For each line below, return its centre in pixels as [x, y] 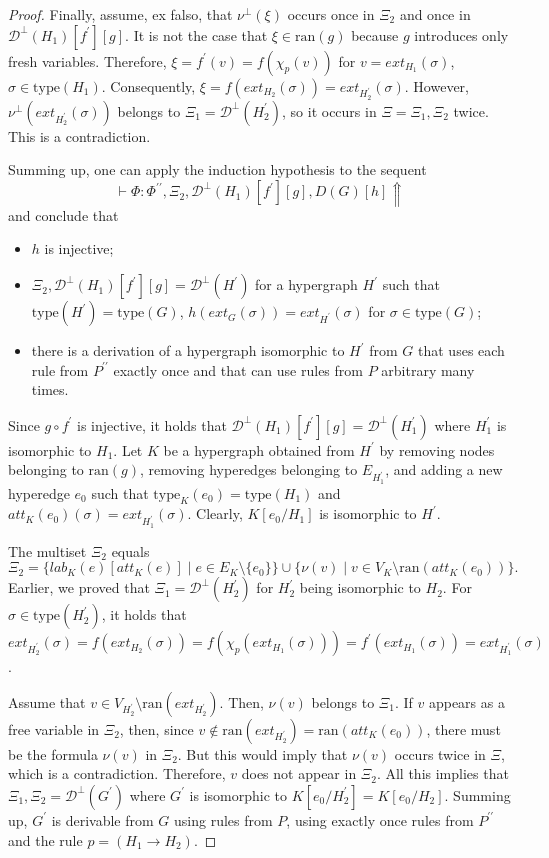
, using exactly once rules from [380, 819]
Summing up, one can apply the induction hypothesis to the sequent [217, 169]
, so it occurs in [329, 110]
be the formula [53, 753]
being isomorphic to [360, 587]
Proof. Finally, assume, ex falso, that [120, 14]
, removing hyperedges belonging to [248, 469]
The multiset [47, 550]
